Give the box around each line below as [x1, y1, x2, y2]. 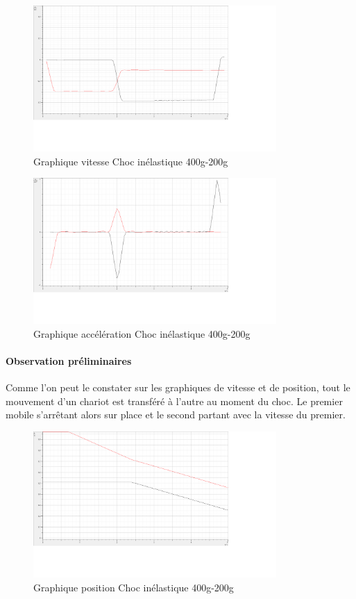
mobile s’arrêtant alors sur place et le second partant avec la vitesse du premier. [6, 407, 346, 422]
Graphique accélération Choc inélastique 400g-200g [33, 326, 251, 340]
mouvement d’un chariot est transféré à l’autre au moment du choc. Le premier [6, 393, 343, 408]
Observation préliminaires [6, 353, 132, 368]
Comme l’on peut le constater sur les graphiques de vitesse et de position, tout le [6, 380, 350, 395]
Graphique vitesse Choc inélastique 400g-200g [33, 154, 228, 168]
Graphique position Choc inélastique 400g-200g [33, 580, 234, 594]
